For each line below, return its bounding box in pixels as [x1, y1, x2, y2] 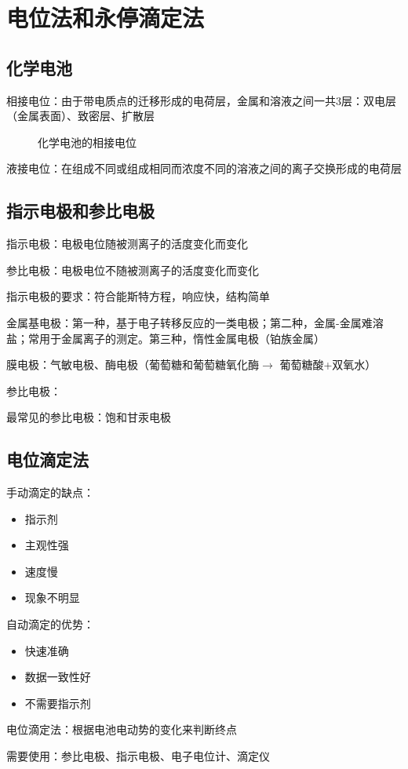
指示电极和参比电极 [6, 199, 155, 223]
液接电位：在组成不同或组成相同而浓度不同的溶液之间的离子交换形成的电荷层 [6, 160, 402, 177]
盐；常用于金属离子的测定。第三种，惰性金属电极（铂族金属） [6, 330, 325, 346]
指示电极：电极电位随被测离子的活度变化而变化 [6, 235, 248, 252]
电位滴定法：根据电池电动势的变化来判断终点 [6, 721, 237, 738]
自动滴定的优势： [6, 616, 94, 632]
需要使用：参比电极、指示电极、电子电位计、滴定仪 [6, 748, 270, 764]
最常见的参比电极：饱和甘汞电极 [6, 409, 171, 425]
